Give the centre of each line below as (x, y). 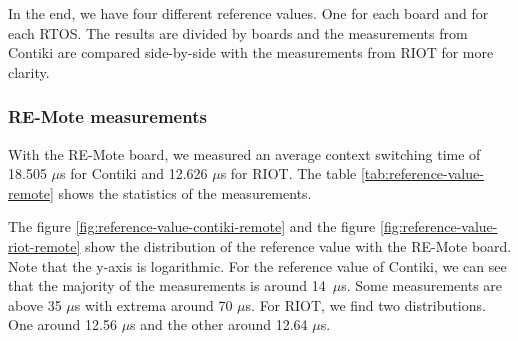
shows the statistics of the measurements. (185, 192)
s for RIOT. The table (288, 173)
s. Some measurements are (422, 285)
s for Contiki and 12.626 (134, 173)
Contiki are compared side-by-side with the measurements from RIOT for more (251, 52)
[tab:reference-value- (422, 173)
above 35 (35, 304)
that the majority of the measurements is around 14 (167, 285)
